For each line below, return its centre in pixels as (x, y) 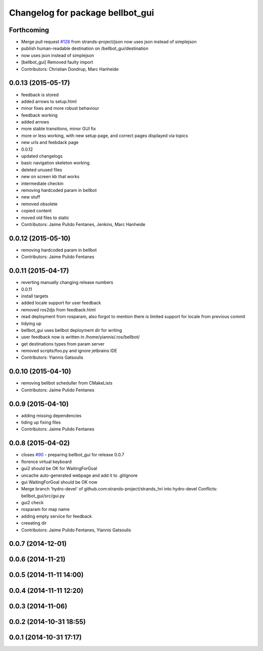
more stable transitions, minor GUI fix (58, 129)
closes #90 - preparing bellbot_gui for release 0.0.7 (73, 455)
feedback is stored (40, 95)
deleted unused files (42, 170)
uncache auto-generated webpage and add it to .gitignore (79, 475)
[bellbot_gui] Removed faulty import (57, 62)
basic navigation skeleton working (56, 163)
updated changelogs (42, 156)
